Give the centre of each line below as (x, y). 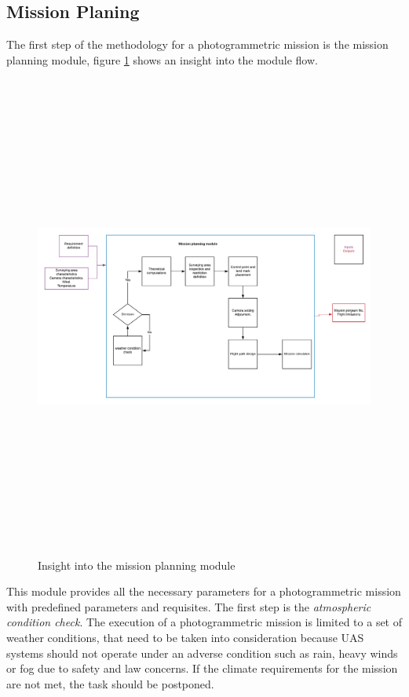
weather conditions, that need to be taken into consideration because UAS (185, 638)
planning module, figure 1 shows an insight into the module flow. (162, 59)
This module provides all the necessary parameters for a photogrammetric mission (204, 591)
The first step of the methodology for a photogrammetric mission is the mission (197, 44)
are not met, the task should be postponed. (110, 683)
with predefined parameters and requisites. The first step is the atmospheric (189, 606)
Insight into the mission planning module (137, 565)
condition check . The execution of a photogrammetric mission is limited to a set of (204, 622)
